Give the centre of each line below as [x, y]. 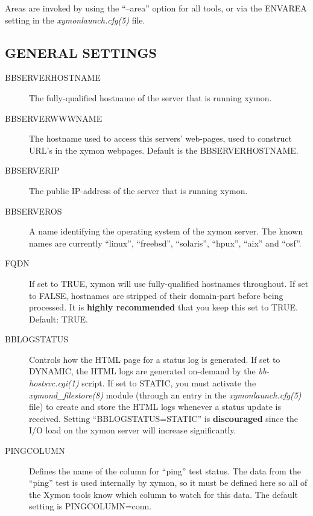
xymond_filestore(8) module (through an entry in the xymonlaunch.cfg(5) [165, 395]
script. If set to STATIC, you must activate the [169, 383]
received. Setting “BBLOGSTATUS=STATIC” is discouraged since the [164, 418]
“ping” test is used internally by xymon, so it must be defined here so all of [168, 483]
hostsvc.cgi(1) [54, 383]
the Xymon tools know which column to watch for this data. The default [163, 494]
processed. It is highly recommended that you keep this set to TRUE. [163, 307]
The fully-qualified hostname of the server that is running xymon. [150, 97]
